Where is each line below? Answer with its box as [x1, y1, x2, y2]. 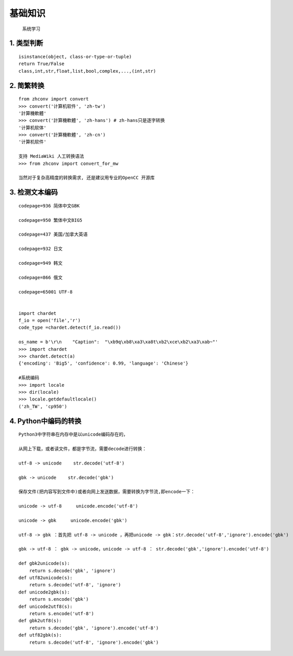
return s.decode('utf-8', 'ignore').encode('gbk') [29, 639, 159, 645]
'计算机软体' [18, 124, 47, 131]
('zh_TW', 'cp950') [18, 404, 67, 409]
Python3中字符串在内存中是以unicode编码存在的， [18, 432, 128, 437]
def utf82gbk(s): [18, 632, 62, 638]
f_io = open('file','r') [18, 318, 81, 324]
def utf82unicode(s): [18, 575, 73, 581]
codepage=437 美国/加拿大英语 [18, 231, 88, 238]
